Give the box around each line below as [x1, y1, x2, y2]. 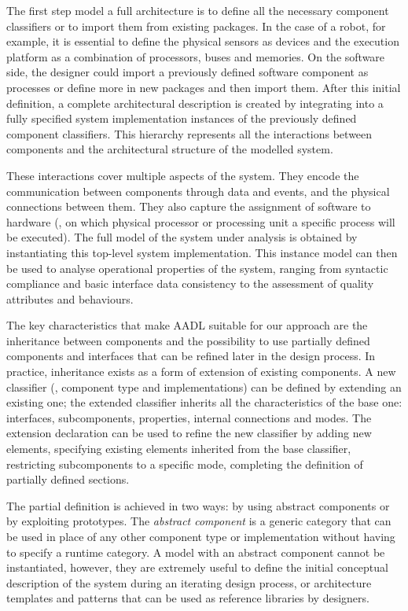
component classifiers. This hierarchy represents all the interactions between [6, 125, 373, 142]
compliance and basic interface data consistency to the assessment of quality [6, 275, 374, 292]
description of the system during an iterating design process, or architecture [6, 574, 372, 591]
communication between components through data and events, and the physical [6, 182, 390, 199]
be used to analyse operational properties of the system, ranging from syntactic [6, 259, 388, 276]
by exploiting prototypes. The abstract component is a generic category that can [6, 513, 391, 529]
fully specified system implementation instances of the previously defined [6, 110, 357, 127]
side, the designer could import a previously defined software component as [6, 64, 369, 80]
